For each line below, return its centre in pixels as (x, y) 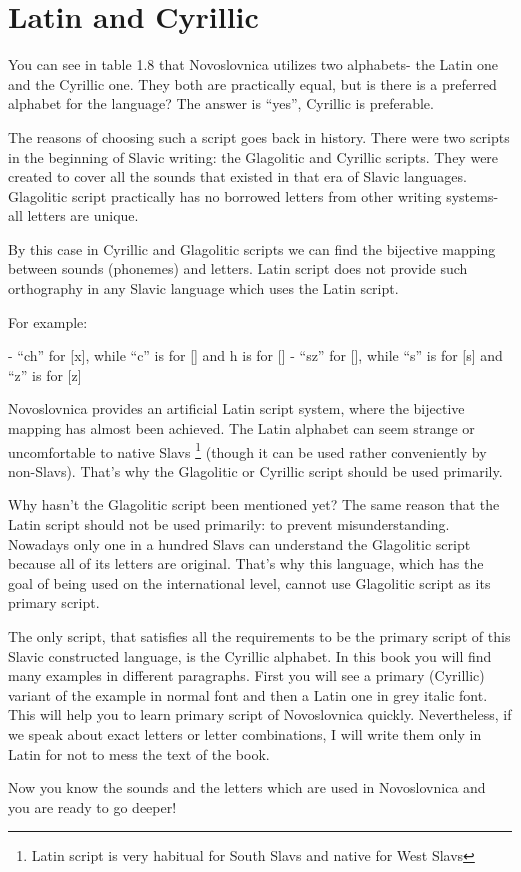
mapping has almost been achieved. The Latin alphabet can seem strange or (241, 428)
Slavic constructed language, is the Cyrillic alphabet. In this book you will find (250, 655)
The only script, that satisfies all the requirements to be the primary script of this (259, 636)
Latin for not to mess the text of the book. (139, 753)
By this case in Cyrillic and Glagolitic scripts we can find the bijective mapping (252, 248)
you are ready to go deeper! (92, 806)
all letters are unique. (73, 215)
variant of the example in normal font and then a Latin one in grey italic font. (248, 694)
